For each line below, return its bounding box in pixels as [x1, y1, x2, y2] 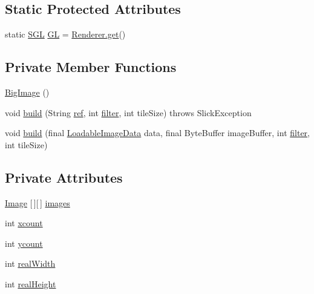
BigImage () [5, 86, 50, 98]
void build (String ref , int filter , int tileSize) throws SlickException [5, 106, 252, 119]
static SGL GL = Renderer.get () [5, 28, 126, 41]
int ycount [5, 237, 43, 249]
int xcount [5, 217, 43, 229]
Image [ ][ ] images [5, 196, 70, 209]
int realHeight [5, 277, 56, 290]
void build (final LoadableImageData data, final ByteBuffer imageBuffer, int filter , [5, 126, 310, 139]
